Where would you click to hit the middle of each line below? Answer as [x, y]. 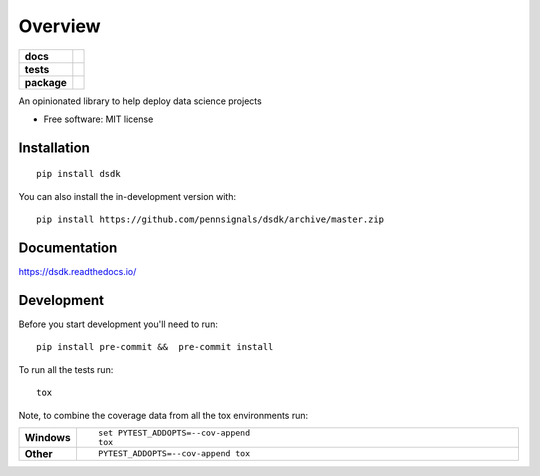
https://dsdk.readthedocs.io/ [77, 272]
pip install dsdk [78, 174]
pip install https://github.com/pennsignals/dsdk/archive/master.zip [210, 219]
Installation [54, 147]
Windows [47, 437]
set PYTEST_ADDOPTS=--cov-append [174, 432]
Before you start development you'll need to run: [118, 324]
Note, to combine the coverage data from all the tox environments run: [163, 415]
